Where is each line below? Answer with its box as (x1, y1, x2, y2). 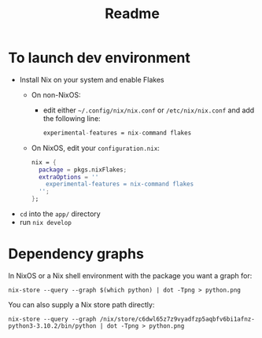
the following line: (42, 113, 101, 123)
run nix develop (19, 218, 72, 227)
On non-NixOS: (31, 90, 81, 99)
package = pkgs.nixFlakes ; (38, 166, 127, 174)
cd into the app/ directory (19, 209, 101, 219)
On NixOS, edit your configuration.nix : (31, 143, 160, 152)
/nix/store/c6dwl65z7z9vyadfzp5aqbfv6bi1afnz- (99, 315, 256, 323)
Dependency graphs (8, 245, 144, 263)
